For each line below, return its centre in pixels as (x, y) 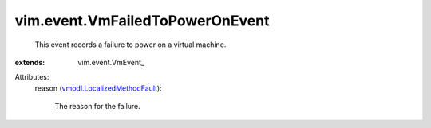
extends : (30, 62)
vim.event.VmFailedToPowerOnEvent (142, 21)
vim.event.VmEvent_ (111, 62)
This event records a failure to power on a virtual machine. (130, 45)
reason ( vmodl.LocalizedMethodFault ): (99, 88)
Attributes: (32, 77)
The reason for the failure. (98, 107)
